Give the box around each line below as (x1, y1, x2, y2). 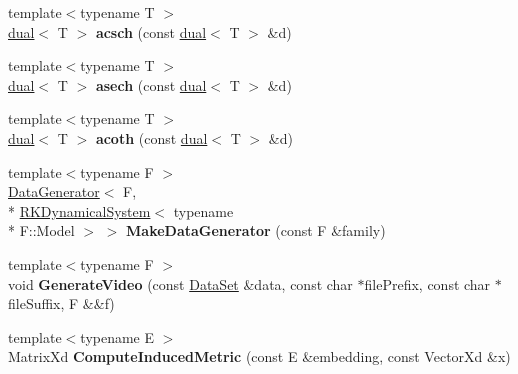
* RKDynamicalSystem (8, 200, 151, 221)
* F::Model (8, 220, 75, 241)
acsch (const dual (95, 21, 207, 42)
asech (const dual (95, 74, 207, 95)
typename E (80, 326, 155, 347)
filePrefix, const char (364, 273, 491, 294)
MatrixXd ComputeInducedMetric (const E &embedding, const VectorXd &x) (8, 346, 511, 367)
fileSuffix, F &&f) (8, 293, 115, 314)
